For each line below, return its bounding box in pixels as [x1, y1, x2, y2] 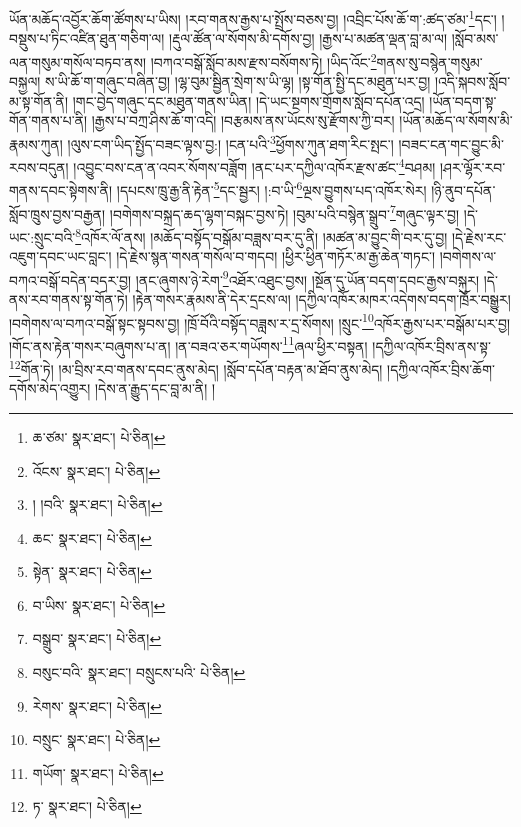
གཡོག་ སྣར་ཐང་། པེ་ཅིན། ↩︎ [32, 762, 164, 783]
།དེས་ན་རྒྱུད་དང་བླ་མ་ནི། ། [94, 378, 216, 399]
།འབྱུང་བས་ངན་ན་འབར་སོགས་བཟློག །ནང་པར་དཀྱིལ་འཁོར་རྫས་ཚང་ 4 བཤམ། [73, 154, 436, 177]
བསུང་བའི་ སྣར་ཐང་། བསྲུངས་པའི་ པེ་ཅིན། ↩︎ [32, 662, 246, 683]
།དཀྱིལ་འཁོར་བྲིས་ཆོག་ [387, 358, 496, 379]
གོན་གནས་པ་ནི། [9, 110, 88, 131]
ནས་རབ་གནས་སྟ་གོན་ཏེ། [9, 288, 128, 309]
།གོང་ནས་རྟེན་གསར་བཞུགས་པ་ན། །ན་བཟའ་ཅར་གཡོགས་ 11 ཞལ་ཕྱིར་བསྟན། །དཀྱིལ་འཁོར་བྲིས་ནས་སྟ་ [9, 332, 491, 356]
